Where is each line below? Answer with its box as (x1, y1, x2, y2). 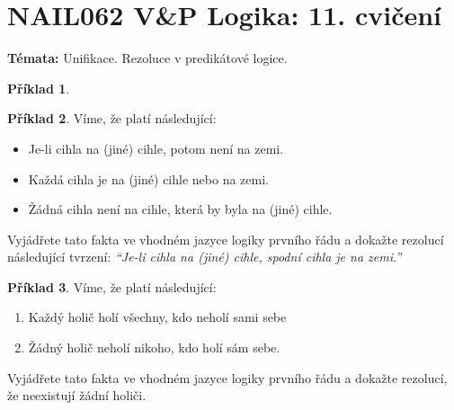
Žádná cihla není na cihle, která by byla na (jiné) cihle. (28, 200, 333, 218)
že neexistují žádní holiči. (7, 386, 147, 405)
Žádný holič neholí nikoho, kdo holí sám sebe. (28, 338, 280, 357)
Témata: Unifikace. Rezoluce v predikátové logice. (7, 49, 288, 67)
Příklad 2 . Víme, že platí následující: (7, 109, 217, 128)
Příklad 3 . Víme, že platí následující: (7, 277, 217, 296)
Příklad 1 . (7, 78, 70, 97)
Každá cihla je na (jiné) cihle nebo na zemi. (28, 169, 269, 188)
